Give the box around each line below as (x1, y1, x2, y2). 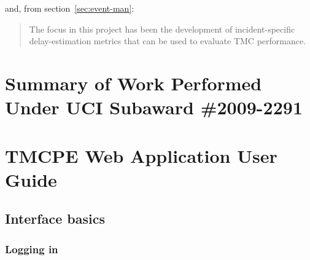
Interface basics (5, 209, 105, 228)
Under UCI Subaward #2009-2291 (5, 95, 303, 120)
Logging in (5, 241, 58, 256)
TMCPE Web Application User (5, 143, 277, 168)
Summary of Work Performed (5, 70, 262, 95)
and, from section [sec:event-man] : (5, 2, 134, 14)
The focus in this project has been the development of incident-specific (29, 22, 295, 35)
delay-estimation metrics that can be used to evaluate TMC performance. (29, 34, 306, 47)
